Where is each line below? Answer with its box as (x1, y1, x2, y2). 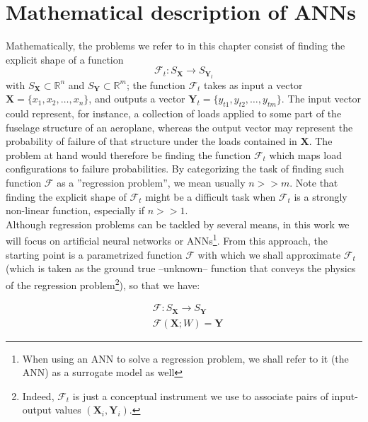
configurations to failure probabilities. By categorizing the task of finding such (6, 161, 345, 176)
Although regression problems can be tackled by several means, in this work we (6, 216, 350, 231)
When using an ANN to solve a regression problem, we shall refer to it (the (22, 351, 349, 365)
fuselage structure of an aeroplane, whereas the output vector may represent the (6, 119, 353, 134)
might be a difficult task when (145, 189, 276, 204)
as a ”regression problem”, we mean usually (57, 175, 246, 190)
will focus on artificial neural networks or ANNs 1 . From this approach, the (6, 231, 328, 248)
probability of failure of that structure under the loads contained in (6, 134, 297, 148)
